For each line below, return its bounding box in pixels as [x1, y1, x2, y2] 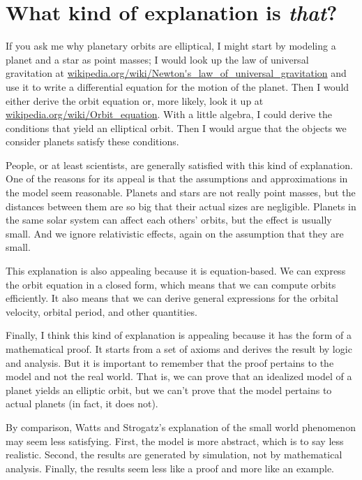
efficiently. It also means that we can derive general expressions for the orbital [6, 291, 338, 305]
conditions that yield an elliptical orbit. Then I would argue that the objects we [6, 120, 347, 135]
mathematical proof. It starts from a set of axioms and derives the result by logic [6, 342, 352, 356]
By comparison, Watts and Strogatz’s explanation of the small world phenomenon [6, 419, 356, 434]
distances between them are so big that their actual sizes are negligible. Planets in [6, 198, 356, 213]
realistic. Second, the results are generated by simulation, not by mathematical [6, 447, 342, 462]
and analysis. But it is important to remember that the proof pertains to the [6, 355, 334, 370]
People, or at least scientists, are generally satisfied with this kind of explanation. [6, 157, 353, 172]
